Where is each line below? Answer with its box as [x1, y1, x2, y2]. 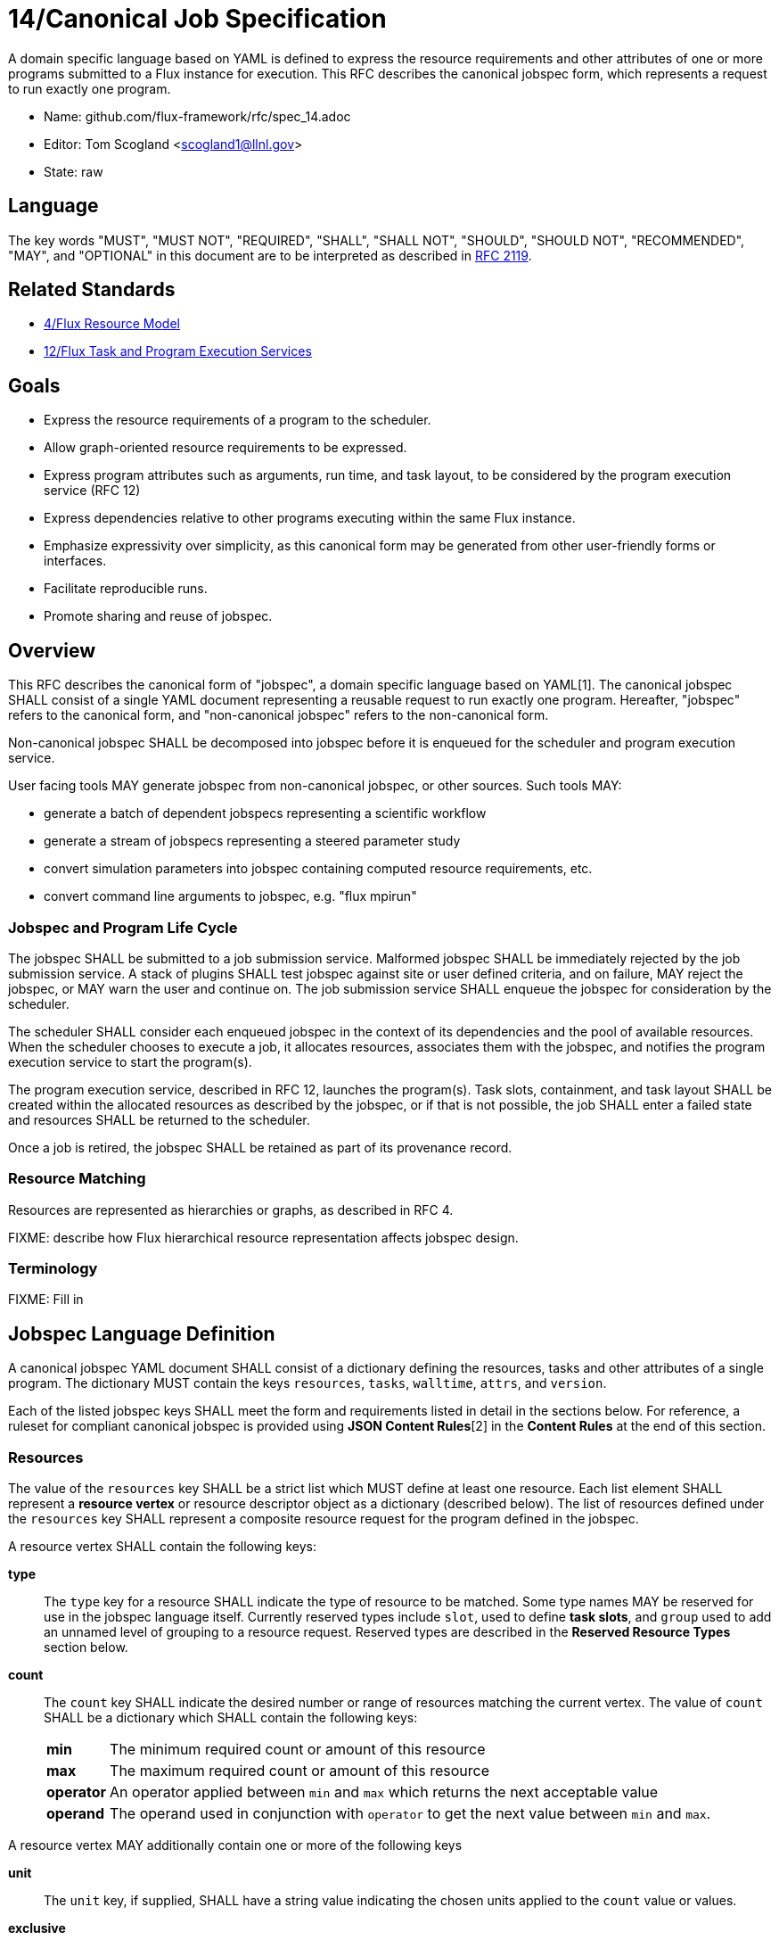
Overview [8, 639, 96, 662]
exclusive [8, 1919, 66, 1936]
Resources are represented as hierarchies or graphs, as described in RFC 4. [8, 1201, 454, 1218]
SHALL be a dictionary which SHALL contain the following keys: [44, 1709, 418, 1725]
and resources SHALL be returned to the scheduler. [8, 1111, 310, 1127]
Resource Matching [8, 1169, 146, 1188]
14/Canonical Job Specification [8, 4, 387, 34]
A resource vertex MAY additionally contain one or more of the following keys [8, 1837, 463, 1853]
